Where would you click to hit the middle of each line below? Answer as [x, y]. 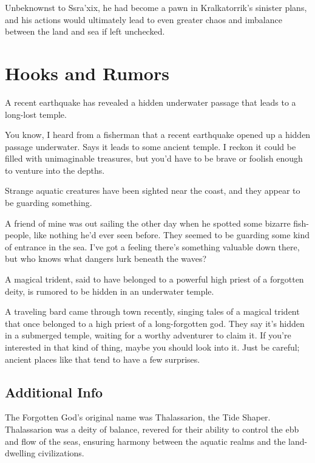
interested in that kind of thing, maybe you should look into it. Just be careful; [152, 347]
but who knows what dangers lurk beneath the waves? [106, 259]
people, [18, 235]
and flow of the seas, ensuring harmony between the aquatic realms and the [145, 441]
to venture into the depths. [55, 170]
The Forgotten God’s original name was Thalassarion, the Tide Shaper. [138, 417]
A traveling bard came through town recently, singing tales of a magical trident [152, 311]
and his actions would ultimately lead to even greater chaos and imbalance [144, 19]
